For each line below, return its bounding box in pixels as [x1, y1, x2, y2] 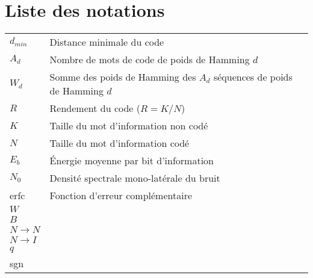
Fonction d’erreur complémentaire [49, 188, 193, 203]
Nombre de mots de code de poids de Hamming [49, 52, 250, 67]
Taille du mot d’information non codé [49, 119, 208, 133]
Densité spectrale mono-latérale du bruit [49, 171, 220, 185]
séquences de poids [213, 70, 293, 84]
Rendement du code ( [49, 101, 141, 116]
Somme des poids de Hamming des [49, 70, 196, 84]
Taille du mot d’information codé [49, 136, 190, 150]
